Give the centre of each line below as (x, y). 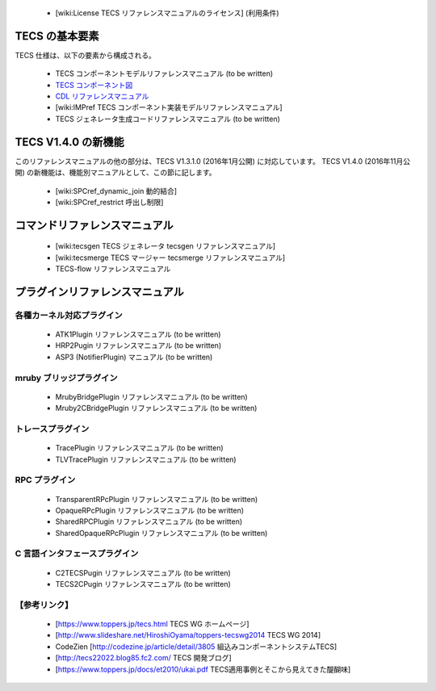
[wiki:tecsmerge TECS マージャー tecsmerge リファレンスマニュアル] (170, 258)
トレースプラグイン (52, 429)
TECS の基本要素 (57, 36)
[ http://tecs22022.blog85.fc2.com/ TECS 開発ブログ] (143, 658)
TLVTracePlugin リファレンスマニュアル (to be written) (146, 459)
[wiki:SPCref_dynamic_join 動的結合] (116, 191)
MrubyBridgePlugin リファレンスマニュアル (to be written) (151, 396)
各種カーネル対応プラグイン (69, 315)
